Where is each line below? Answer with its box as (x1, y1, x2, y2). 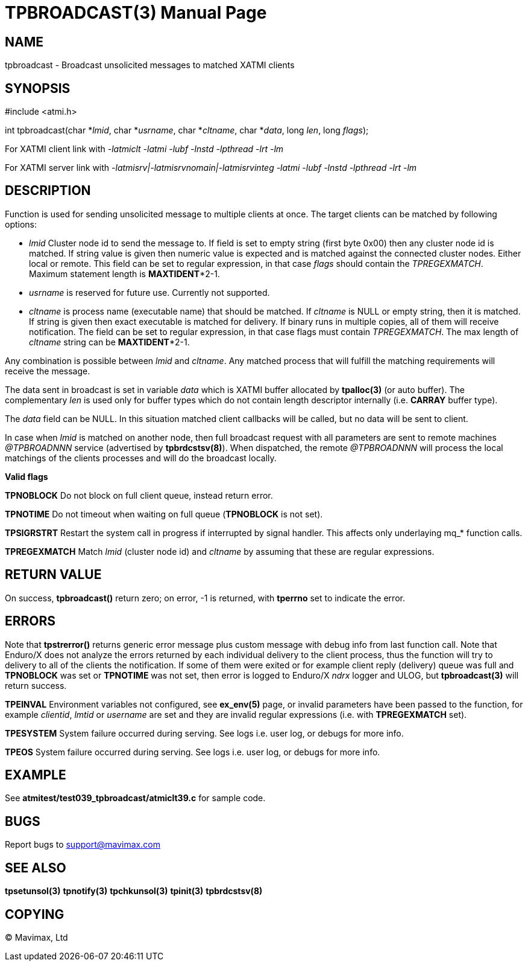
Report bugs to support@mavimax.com (5, 839, 160, 850)
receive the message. (5, 365, 90, 376)
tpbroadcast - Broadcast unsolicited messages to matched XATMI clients (5, 60, 295, 71)
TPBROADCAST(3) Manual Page (5, 2, 267, 23)
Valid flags (5, 471, 48, 482)
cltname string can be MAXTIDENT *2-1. (29, 336, 190, 347)
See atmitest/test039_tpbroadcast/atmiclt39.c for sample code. (5, 793, 266, 804)
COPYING (5, 906, 64, 922)
